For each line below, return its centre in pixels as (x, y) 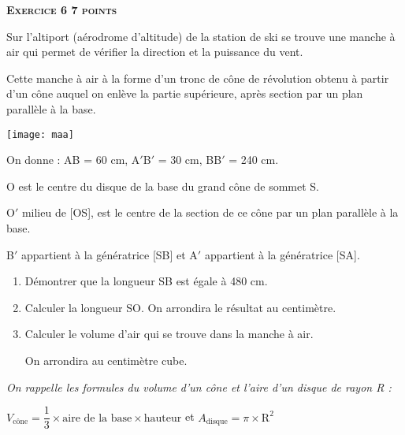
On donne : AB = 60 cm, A (73, 160)
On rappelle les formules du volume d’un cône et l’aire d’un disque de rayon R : (199, 387)
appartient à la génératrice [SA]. (282, 254)
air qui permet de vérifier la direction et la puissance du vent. (155, 52)
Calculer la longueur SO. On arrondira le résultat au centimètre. (180, 307)
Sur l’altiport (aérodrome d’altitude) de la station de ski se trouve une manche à (201, 36)
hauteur (163, 418)
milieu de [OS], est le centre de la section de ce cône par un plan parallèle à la (210, 212)
